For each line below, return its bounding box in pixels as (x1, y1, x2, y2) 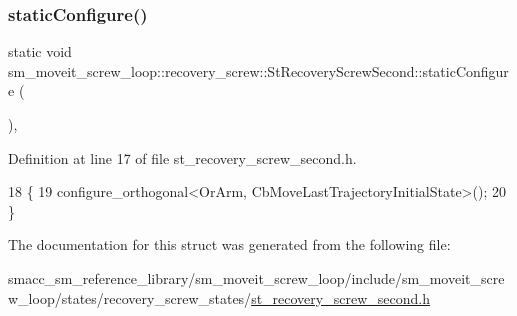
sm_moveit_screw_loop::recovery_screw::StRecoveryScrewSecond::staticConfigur (8, 60, 509, 81)
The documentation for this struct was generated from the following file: (8, 234, 451, 255)
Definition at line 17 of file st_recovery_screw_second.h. (8, 147, 357, 168)
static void (8, 41, 72, 62)
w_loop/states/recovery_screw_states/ (8, 287, 252, 308)
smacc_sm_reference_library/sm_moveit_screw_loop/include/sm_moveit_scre (8, 267, 505, 288)
